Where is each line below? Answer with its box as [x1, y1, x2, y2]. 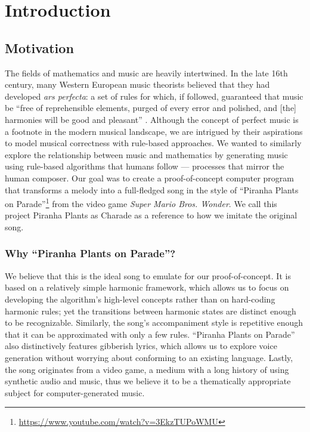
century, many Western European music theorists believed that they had [5, 78, 270, 91]
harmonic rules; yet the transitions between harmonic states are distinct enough [5, 304, 296, 317]
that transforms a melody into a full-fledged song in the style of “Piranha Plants [5, 183, 299, 196]
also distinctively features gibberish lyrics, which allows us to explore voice [5, 340, 277, 352]
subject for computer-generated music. [5, 386, 145, 399]
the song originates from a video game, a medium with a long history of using [5, 363, 289, 375]
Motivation [5, 38, 74, 57]
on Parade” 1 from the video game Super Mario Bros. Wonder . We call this [5, 196, 277, 209]
